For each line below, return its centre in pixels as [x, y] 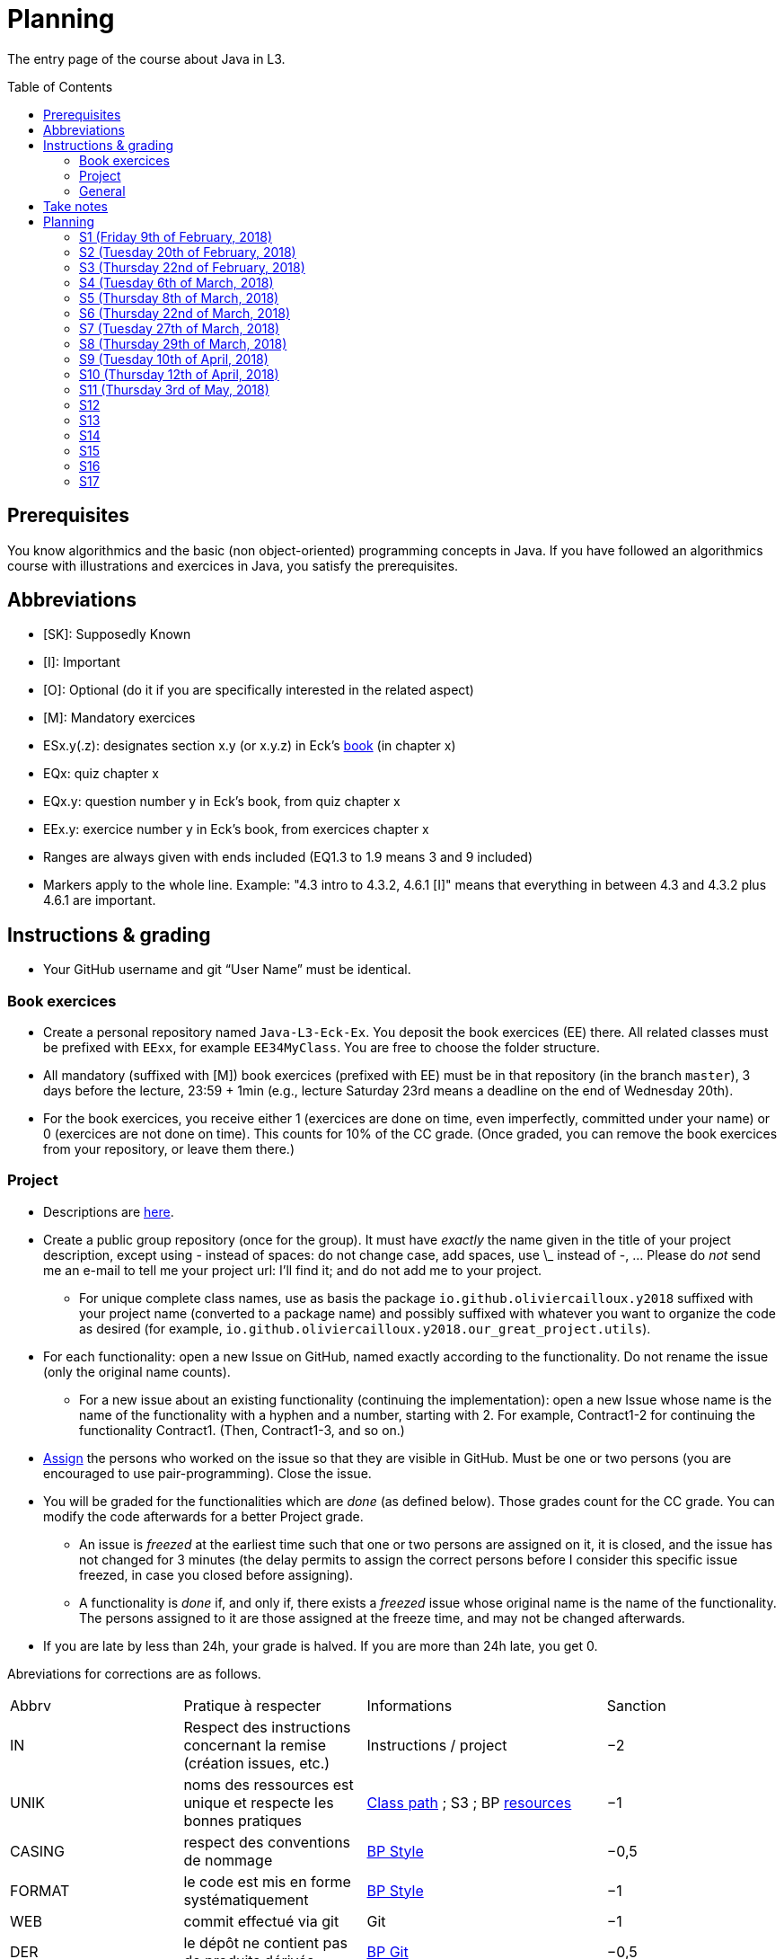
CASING [37, 1851]
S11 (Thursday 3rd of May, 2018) [174, 389]
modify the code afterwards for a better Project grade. [203, 1516]
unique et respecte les [259, 1802]
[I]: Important [82, 662]
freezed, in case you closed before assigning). [216, 1574]
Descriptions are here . [109, 1211]
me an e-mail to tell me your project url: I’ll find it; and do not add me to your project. [293, 1270]
